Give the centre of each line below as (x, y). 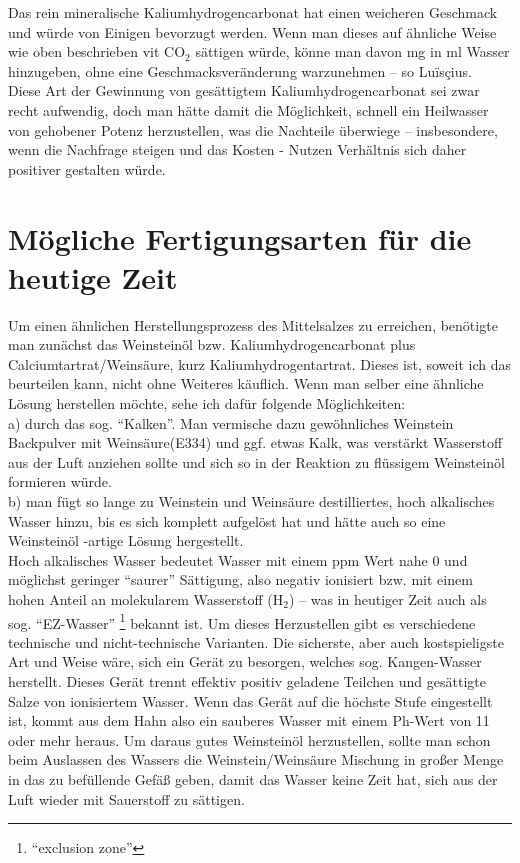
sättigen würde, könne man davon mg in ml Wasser (352, 51)
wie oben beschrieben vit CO (97, 51)
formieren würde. (60, 481)
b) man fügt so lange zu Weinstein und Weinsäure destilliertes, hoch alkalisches (251, 501)
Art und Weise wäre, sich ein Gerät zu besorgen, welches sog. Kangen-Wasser (245, 661)
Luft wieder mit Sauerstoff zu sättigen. (126, 798)
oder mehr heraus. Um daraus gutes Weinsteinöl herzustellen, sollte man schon (249, 739)
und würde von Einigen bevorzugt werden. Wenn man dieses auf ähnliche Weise (252, 31)
